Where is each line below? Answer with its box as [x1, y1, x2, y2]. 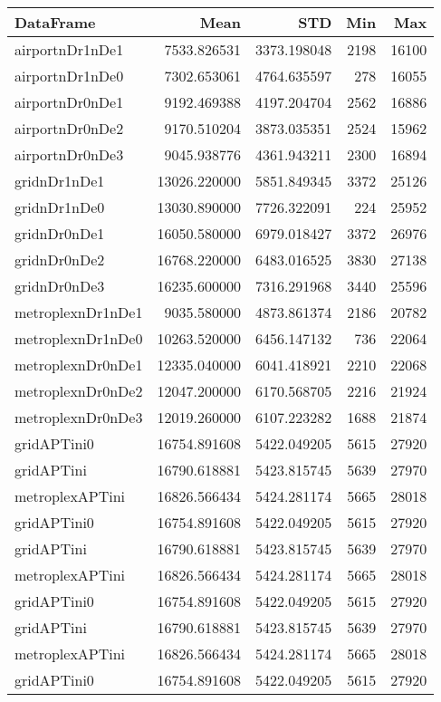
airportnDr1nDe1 [14, 39, 124, 60]
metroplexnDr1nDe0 [14, 328, 143, 349]
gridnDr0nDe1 [14, 223, 105, 244]
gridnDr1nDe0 [14, 197, 105, 217]
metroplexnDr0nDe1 [14, 354, 143, 375]
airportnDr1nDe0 [14, 65, 124, 86]
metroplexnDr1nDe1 [14, 302, 143, 322]
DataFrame [14, 12, 96, 33]
